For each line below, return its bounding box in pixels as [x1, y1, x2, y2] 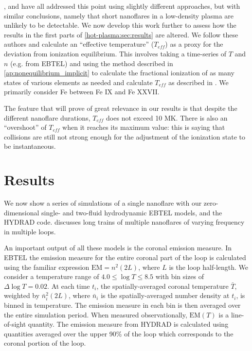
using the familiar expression [4, 262, 90, 272]
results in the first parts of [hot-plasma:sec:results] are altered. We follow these [4, 29, 238, 39]
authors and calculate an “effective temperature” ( [4, 39, 154, 49]
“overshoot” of [4, 122, 47, 132]
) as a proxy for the [165, 39, 223, 49]
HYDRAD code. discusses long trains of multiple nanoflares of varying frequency [4, 217, 245, 227]
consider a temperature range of [4, 271, 99, 281]
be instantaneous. [4, 141, 56, 151]
